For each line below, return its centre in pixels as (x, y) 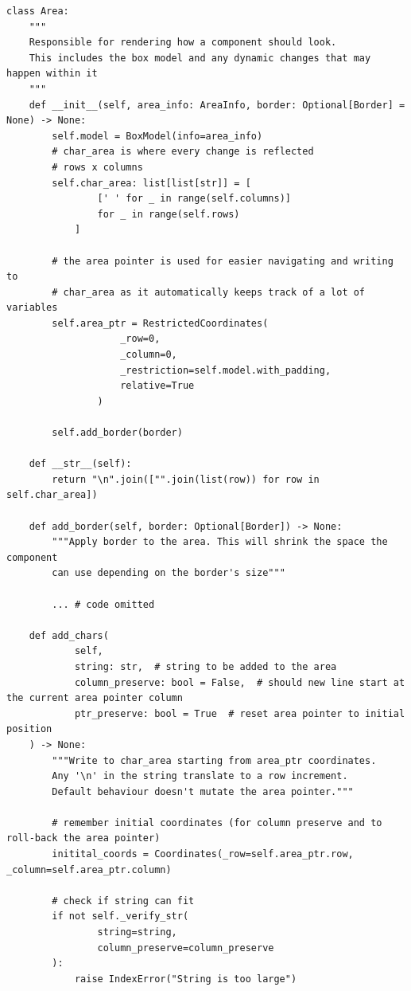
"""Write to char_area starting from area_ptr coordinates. (214, 760)
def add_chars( (69, 635)
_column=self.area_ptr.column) (89, 870)
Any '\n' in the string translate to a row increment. (200, 776)
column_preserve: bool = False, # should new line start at (240, 682)
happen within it (52, 74)
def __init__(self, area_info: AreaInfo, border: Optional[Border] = (217, 105)
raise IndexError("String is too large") (186, 979)
